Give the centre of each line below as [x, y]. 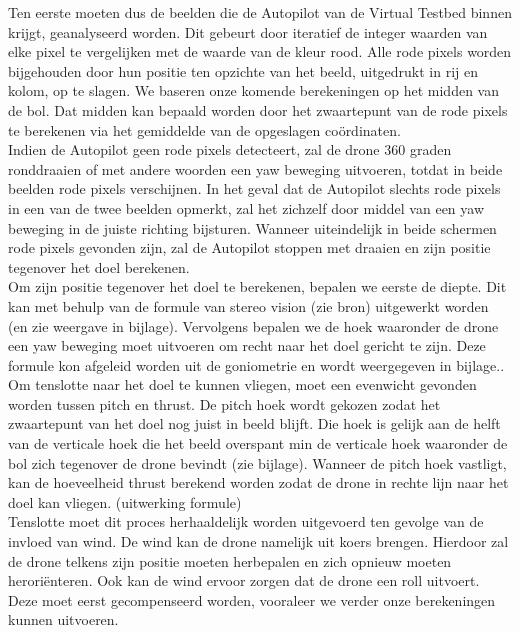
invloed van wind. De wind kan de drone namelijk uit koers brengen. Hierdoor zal [258, 541]
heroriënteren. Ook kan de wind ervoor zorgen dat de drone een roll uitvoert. [244, 580]
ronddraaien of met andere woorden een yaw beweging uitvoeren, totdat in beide [255, 168]
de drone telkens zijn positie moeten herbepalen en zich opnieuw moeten [230, 560]
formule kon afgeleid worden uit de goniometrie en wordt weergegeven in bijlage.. [256, 364]
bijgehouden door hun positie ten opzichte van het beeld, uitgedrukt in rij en [243, 70]
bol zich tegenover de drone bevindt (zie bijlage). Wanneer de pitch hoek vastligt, [257, 462]
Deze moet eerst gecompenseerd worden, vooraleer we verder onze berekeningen [252, 599]
